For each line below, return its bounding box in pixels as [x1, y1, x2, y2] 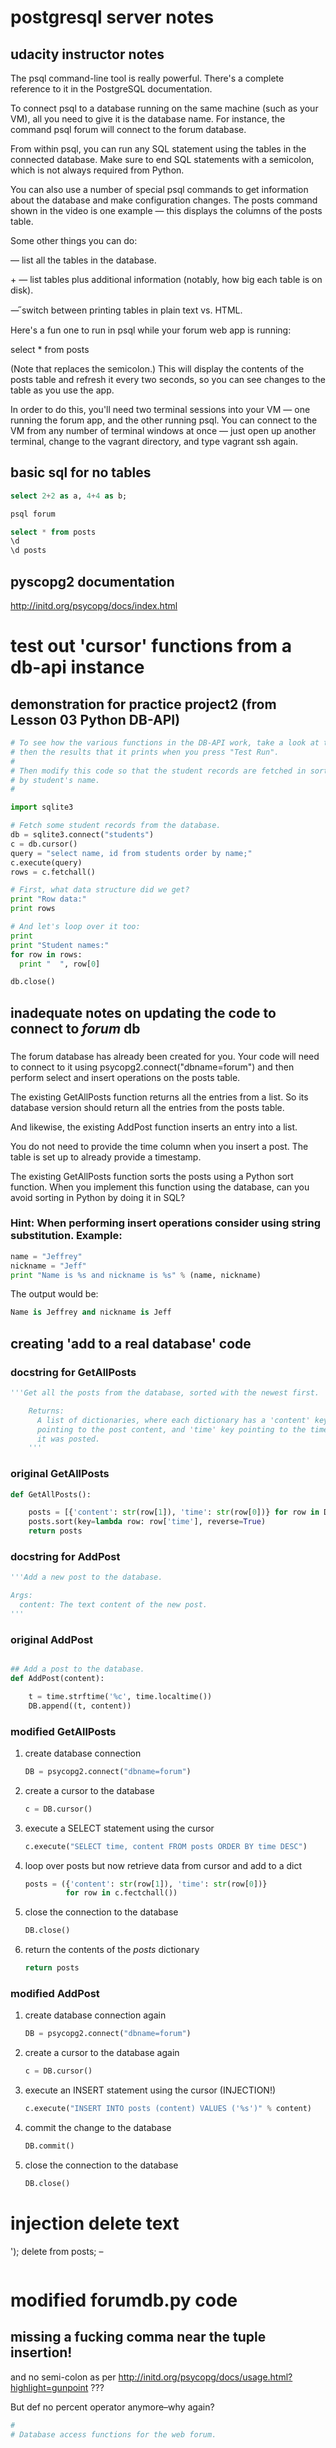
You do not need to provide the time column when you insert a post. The [10, 1140, 309, 1152]
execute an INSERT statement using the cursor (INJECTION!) [24, 2084, 277, 2096]
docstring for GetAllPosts [10, 1365, 137, 1379]
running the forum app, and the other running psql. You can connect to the [10, 414, 318, 426]
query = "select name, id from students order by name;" [10, 848, 253, 858]
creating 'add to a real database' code [10, 1335, 252, 1352]
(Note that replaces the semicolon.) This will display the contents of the [10, 363, 305, 375]
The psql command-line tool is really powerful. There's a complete [10, 72, 285, 84]
